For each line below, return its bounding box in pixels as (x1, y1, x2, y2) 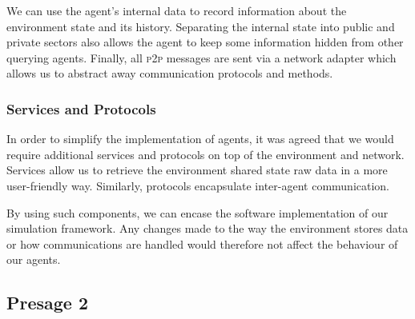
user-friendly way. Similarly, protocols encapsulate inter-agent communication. (6, 177, 390, 193)
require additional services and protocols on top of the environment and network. (6, 146, 405, 162)
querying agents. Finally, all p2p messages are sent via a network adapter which (6, 49, 397, 66)
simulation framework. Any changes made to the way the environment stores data (6, 220, 409, 237)
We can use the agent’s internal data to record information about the (6, 2, 347, 18)
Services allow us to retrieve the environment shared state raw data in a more (6, 161, 388, 178)
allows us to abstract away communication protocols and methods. (6, 65, 333, 82)
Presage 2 (6, 290, 89, 315)
